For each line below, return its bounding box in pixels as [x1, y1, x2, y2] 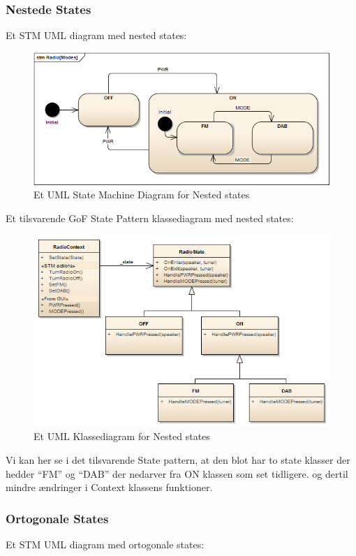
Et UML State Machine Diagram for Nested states [34, 187, 250, 202]
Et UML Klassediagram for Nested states [34, 429, 210, 444]
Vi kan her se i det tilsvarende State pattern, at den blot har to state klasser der [6, 452, 350, 467]
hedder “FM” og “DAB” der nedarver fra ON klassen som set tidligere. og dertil [6, 466, 348, 481]
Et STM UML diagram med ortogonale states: [6, 536, 205, 551]
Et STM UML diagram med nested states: [6, 28, 187, 43]
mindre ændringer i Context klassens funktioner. [6, 480, 213, 495]
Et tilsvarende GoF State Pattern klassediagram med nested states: [6, 210, 294, 225]
